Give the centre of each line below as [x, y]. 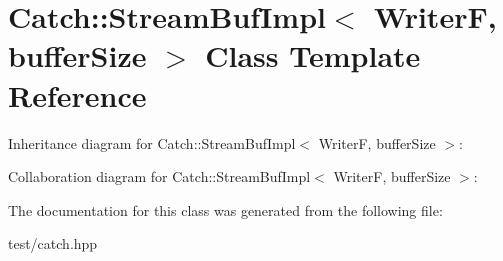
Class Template [313, 55]
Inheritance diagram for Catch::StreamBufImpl [152, 142]
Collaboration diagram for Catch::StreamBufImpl [159, 176]
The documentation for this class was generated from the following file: [225, 209]
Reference [77, 94]
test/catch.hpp [53, 243]
